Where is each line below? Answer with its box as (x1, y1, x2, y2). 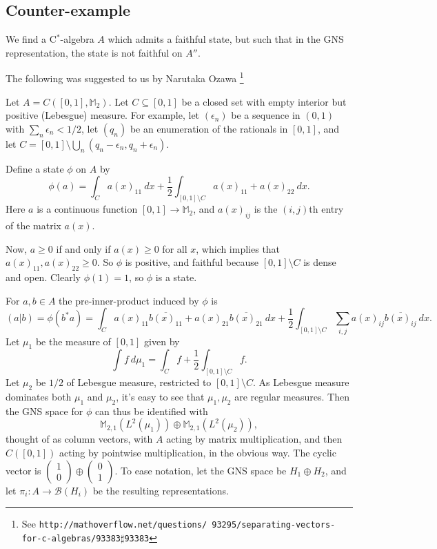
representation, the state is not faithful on (6, 45, 183, 59)
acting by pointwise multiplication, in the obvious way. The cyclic (59, 445, 336, 460)
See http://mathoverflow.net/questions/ (21, 517, 207, 531)
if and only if (56, 241, 111, 256)
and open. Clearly (6, 270, 81, 285)
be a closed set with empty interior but (181, 94, 347, 108)
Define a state (6, 161, 64, 175)
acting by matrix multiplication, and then (166, 432, 343, 446)
